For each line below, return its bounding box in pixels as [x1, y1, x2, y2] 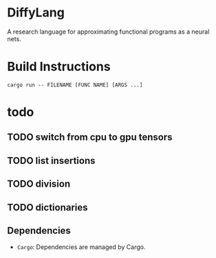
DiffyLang [7, 5, 65, 21]
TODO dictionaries [7, 201, 88, 213]
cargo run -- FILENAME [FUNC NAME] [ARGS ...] [7, 81, 143, 89]
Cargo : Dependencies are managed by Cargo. [17, 243, 146, 251]
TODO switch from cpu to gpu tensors [7, 132, 173, 143]
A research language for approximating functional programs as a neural [7, 27, 210, 36]
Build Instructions [7, 59, 111, 75]
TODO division [7, 178, 71, 190]
